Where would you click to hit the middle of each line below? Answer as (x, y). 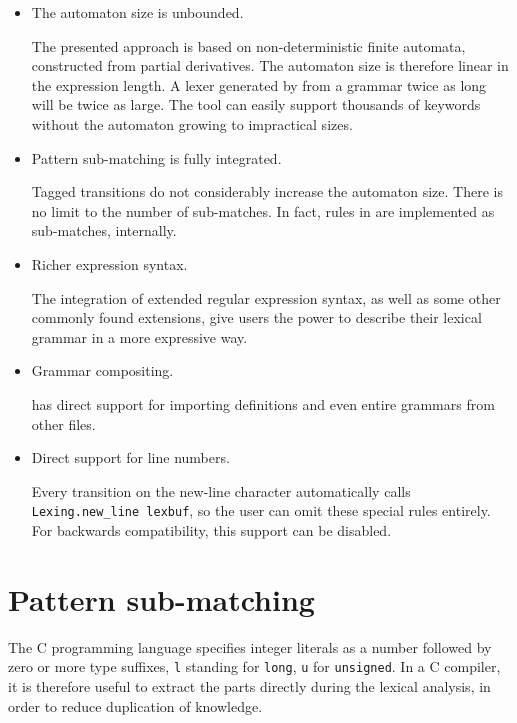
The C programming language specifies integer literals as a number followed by (250, 646)
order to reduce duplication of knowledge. (135, 705)
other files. (63, 423)
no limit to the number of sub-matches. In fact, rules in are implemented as (263, 210)
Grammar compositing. (102, 370)
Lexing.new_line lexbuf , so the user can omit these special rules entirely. (261, 510)
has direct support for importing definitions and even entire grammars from (263, 403)
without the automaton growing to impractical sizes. (192, 123)
